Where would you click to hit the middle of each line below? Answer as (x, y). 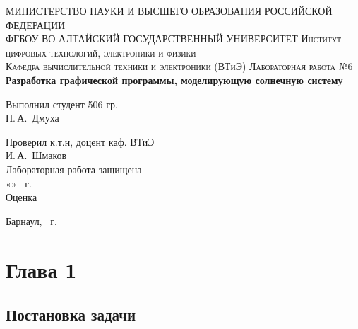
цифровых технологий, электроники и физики (101, 52)
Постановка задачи (71, 314)
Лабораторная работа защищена (74, 169)
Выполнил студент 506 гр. (62, 104)
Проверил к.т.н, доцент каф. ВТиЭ (80, 141)
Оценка (22, 197)
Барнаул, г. (31, 220)
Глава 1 (41, 269)
